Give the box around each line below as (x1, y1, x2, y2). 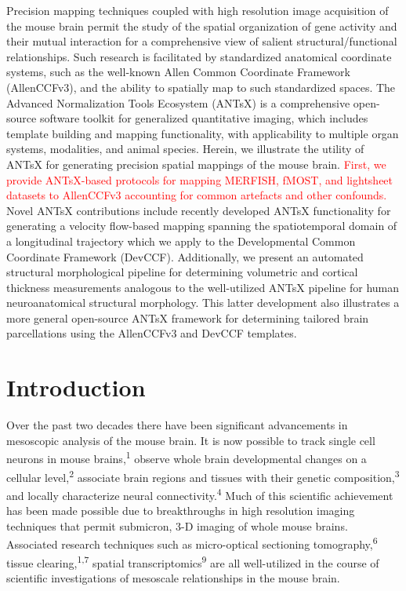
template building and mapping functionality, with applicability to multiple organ (6, 125, 399, 141)
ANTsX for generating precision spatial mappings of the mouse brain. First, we (6, 155, 386, 172)
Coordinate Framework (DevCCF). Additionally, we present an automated (6, 248, 364, 264)
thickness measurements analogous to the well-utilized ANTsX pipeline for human (6, 279, 400, 295)
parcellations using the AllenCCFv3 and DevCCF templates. (6, 325, 297, 341)
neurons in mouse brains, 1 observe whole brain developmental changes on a (6, 448, 367, 467)
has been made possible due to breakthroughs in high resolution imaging (6, 502, 355, 519)
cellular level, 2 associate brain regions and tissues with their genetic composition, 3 (6, 466, 400, 485)
